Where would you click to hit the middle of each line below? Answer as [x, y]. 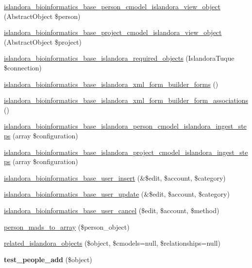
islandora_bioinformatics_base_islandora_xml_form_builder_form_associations [126, 100]
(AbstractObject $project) [43, 42]
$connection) [23, 67]
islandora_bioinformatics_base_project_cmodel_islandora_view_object [113, 32]
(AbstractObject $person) [42, 16]
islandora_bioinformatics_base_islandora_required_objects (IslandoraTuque [119, 58]
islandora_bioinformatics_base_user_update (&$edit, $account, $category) [117, 194]
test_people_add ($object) [48, 259]
